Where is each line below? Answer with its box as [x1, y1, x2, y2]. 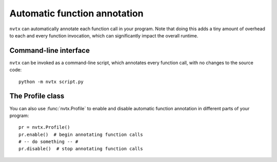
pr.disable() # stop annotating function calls [18, 146, 143, 152]
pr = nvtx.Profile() [18, 125, 70, 130]
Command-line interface [9, 46, 90, 55]
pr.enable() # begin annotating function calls [18, 131, 143, 137]
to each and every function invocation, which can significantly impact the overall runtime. [9, 32, 199, 38]
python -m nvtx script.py [18, 78, 84, 85]
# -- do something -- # [18, 139, 78, 145]
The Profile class [9, 92, 65, 100]
